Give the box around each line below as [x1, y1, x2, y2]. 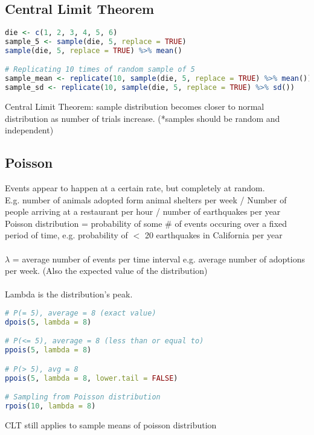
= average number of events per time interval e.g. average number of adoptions [12, 252, 305, 265]
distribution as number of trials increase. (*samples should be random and [5, 112, 280, 124]
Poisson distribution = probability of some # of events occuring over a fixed [5, 217, 287, 229]
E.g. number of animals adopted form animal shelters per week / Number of [5, 193, 287, 206]
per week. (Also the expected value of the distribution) [5, 264, 208, 277]
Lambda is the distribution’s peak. [5, 288, 133, 300]
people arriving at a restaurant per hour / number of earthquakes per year [5, 205, 281, 218]
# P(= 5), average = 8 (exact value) [5, 309, 156, 318]
